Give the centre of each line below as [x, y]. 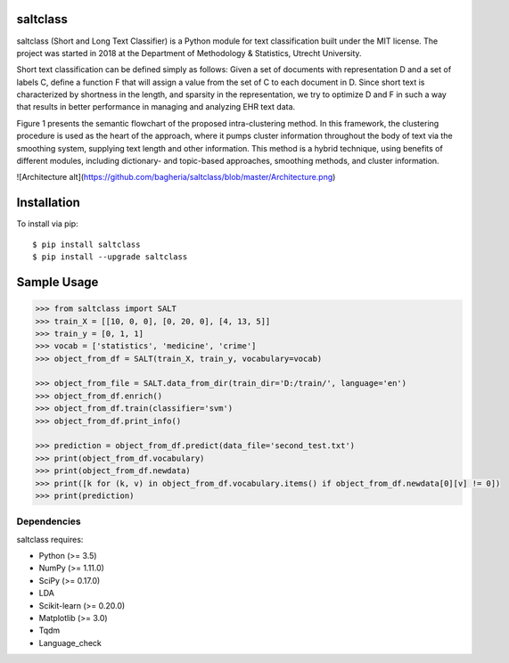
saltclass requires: [50, 539]
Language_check [70, 643]
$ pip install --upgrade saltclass [110, 257]
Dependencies [49, 521]
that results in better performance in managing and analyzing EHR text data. [156, 107]
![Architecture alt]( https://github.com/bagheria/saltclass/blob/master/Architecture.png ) [176, 177]
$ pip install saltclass [86, 244]
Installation [48, 203]
